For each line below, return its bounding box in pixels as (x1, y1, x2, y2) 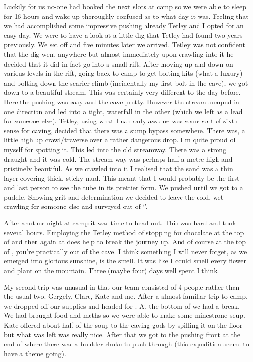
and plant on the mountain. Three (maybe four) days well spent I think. (4, 265, 219, 276)
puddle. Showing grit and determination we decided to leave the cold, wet (4, 191, 224, 202)
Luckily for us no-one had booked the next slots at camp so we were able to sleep (4, 1, 246, 11)
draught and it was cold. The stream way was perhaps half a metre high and (4, 154, 233, 164)
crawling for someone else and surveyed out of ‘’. (4, 201, 148, 211)
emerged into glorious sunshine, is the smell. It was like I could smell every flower (4, 256, 247, 266)
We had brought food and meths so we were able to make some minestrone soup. (4, 310, 245, 320)
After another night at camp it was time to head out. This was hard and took (4, 218, 236, 228)
